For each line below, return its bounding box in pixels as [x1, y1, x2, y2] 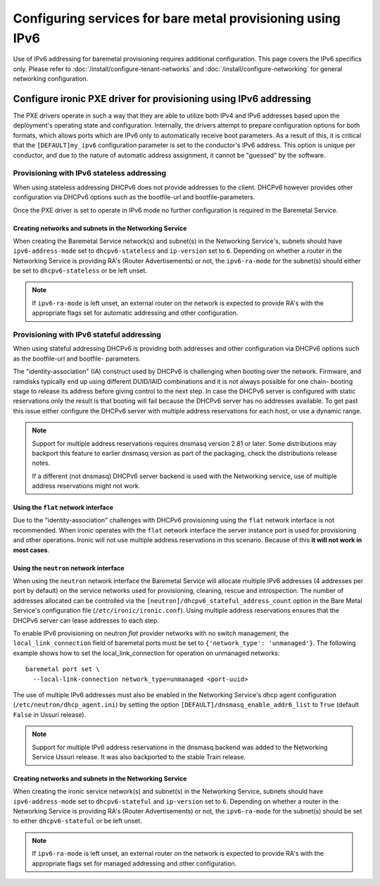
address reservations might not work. [32, 482, 141, 490]
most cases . [13, 546, 50, 554]
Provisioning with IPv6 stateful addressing [13, 330, 162, 339]
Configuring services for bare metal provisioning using [13, 11, 341, 26]
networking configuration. [13, 75, 89, 83]
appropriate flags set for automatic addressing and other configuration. [32, 308, 239, 317]
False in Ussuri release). [13, 710, 87, 718]
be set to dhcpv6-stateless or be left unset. [13, 266, 148, 275]
